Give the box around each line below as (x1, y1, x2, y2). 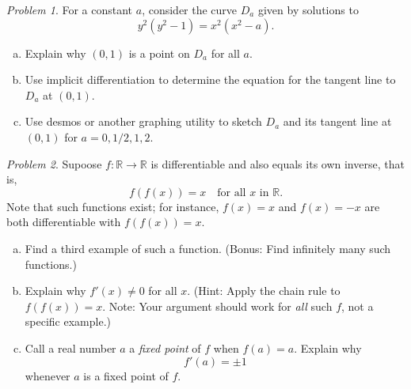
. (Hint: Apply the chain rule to (187, 282, 341, 299)
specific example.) (25, 313, 111, 330)
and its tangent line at (283, 113, 392, 130)
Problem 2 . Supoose (6, 155, 102, 172)
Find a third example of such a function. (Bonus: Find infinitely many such (25, 240, 391, 256)
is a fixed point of (83, 367, 169, 383)
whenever (25, 367, 70, 383)
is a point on (128, 44, 190, 61)
